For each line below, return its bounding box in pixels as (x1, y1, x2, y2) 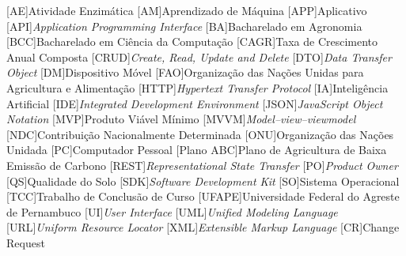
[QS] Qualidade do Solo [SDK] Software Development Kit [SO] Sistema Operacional (6, 172, 400, 189)
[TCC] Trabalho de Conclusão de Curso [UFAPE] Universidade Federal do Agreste (6, 188, 400, 205)
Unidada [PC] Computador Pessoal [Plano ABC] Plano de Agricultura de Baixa (6, 141, 387, 158)
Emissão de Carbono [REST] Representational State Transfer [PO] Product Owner (6, 156, 398, 173)
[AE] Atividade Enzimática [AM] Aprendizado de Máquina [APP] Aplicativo (6, 2, 367, 18)
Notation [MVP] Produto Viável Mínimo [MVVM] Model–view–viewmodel (6, 111, 356, 127)
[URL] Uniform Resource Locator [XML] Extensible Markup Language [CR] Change (6, 219, 400, 235)
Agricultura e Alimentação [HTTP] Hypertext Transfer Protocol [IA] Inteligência (6, 79, 389, 96)
